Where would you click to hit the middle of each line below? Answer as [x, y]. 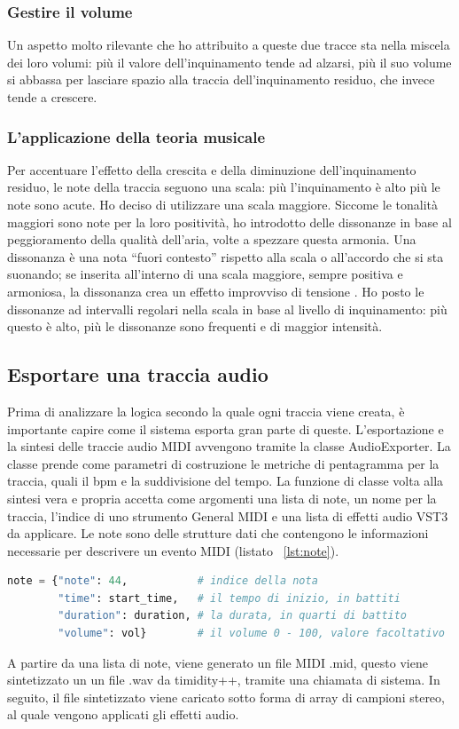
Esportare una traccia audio [138, 374]
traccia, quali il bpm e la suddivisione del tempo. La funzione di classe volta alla [226, 481]
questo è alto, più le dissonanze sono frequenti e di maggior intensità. [195, 326]
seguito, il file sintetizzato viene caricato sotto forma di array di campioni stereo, [226, 697]
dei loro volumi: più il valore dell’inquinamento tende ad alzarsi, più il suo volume [229, 62]
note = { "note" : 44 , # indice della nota [163, 581]
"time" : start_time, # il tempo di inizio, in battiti [229, 598]
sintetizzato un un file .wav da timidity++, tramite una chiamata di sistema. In [224, 680]
